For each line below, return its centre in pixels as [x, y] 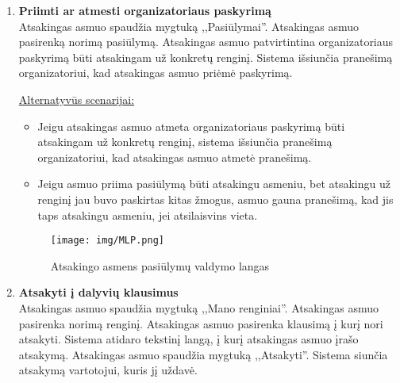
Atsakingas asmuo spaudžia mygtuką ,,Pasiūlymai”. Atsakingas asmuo [188, 26]
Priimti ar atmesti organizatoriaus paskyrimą [145, 10]
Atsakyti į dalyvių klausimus [98, 292]
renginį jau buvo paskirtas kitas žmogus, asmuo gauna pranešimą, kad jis [215, 199]
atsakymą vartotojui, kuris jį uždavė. [108, 370]
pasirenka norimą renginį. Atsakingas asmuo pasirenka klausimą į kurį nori [201, 323]
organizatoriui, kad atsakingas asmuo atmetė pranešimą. [175, 157]
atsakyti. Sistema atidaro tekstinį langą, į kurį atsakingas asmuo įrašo [188, 339]
